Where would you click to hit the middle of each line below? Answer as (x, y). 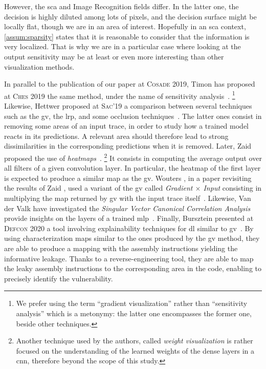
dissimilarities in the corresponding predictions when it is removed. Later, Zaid (128, 146)
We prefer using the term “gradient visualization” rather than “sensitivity (132, 303)
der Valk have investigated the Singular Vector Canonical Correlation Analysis (127, 208)
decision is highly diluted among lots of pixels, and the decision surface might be (130, 16)
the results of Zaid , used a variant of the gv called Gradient (98, 188)
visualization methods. (39, 66)
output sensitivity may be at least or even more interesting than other (114, 56)
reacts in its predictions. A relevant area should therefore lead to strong (116, 136)
